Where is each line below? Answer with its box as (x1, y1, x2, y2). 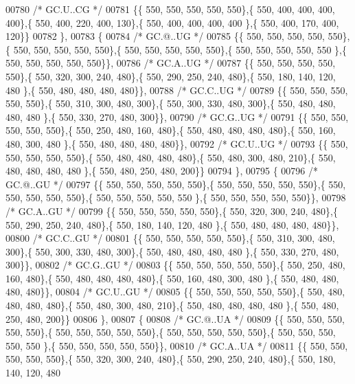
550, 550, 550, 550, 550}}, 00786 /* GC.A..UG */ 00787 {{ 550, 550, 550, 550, (5, 56, 336, 70)
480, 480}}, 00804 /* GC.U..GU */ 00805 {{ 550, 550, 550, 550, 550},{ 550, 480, (5, 284, 345, 299)
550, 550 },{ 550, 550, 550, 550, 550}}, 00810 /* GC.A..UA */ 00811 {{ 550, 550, (5, 338, 348, 352)
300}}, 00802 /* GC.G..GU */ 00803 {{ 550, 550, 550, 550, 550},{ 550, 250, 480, (5, 258, 345, 272)
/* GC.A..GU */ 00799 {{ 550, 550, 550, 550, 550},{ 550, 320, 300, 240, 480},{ (5, 203, 338, 218)
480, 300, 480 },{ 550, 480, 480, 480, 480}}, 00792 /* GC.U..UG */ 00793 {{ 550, (5, 136, 348, 150)
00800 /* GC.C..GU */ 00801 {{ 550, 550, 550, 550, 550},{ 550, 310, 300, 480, (5, 231, 335, 245)
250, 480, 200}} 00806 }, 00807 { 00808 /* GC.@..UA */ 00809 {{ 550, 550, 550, (5, 311, 345, 326)
